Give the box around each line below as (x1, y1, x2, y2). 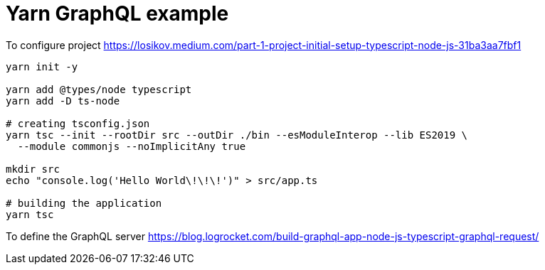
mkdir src (6, 163, 60, 175)
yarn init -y (6, 60, 78, 72)
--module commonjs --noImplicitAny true (17, 140, 246, 152)
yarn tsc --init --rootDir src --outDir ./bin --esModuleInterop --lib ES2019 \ (6, 129, 468, 141)
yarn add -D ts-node (6, 94, 120, 107)
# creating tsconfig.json (6, 117, 150, 129)
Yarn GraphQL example (6, 1, 229, 26)
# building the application (6, 197, 162, 209)
